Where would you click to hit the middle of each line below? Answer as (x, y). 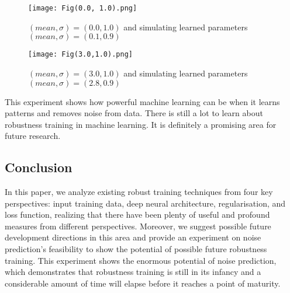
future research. (33, 136)
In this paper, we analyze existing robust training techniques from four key (139, 192)
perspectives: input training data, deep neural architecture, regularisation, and (145, 203)
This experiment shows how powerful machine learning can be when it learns (142, 101)
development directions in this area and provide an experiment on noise (133, 237)
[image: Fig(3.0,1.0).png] (80, 55)
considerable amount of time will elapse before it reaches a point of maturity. (143, 283)
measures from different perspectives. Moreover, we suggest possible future (138, 226)
